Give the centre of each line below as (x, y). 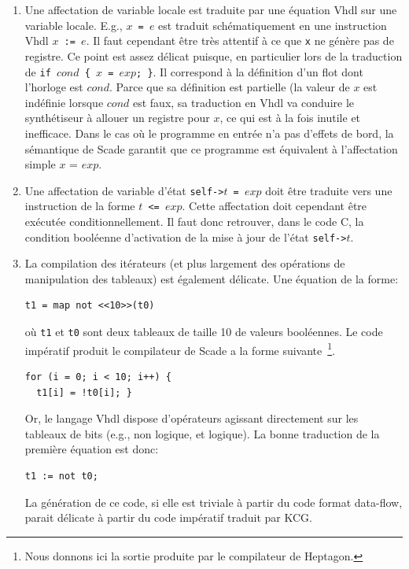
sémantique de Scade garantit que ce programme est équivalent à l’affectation (211, 148)
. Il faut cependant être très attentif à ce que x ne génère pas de (240, 41)
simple (40, 164)
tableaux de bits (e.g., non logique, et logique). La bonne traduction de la (202, 433)
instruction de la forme (80, 206)
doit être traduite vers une (329, 190)
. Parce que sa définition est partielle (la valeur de (230, 87)
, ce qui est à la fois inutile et (290, 118)
